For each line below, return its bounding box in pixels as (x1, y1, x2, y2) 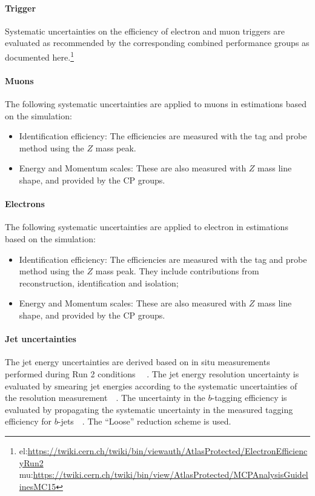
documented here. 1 (5, 48, 74, 63)
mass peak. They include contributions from (95, 265, 259, 277)
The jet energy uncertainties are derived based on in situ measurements (5, 355, 270, 368)
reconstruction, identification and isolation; (19, 276, 179, 289)
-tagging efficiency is (211, 391, 287, 404)
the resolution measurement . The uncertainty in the (5, 391, 205, 404)
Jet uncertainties (5, 332, 76, 345)
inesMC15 (19, 480, 56, 492)
